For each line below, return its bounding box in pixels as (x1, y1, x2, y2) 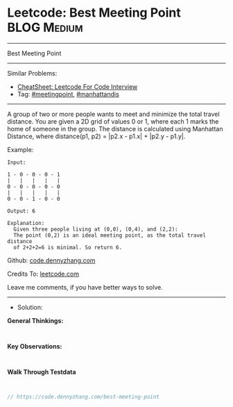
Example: (7, 145, 34, 153)
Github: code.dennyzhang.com (7, 256, 96, 265)
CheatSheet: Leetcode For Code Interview (17, 82, 138, 91)
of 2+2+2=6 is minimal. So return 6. (13, 244, 123, 251)
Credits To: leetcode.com (7, 269, 80, 278)
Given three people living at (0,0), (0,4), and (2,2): (13, 226, 178, 233)
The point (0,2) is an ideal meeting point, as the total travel (13, 231, 207, 239)
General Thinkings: (7, 316, 64, 324)
